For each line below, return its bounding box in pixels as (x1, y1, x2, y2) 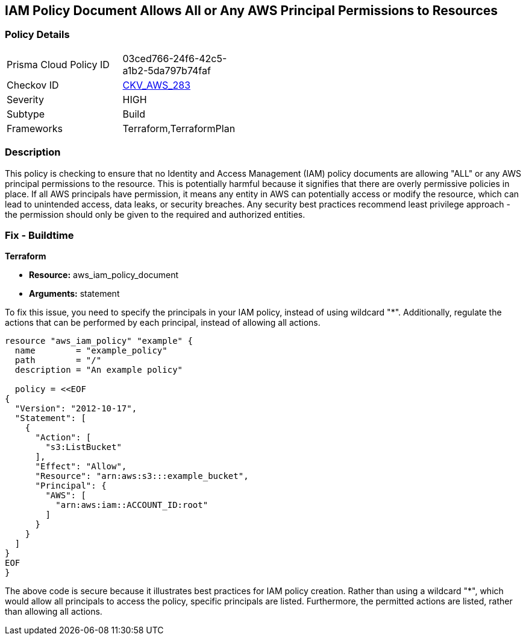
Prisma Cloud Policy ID (7, 58, 110, 71)
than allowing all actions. (5, 606, 102, 617)
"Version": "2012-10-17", (14, 404, 137, 414)
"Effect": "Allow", (35, 461, 127, 472)
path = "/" (14, 355, 102, 366)
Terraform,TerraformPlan (122, 122, 236, 135)
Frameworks (7, 122, 63, 135)
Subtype (7, 107, 45, 120)
